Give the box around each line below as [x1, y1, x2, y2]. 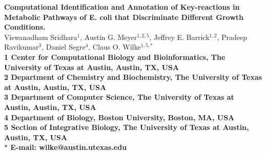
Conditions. [4, 21, 46, 32]
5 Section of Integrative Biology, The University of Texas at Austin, [4, 122, 249, 133]
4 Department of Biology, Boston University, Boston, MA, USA [4, 112, 235, 122]
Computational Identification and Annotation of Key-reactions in [4, 2, 240, 12]
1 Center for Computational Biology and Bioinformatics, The [4, 51, 226, 62]
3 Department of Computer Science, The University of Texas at [4, 92, 234, 102]
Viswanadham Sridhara [4, 31, 77, 42]
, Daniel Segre [42, 41, 86, 52]
